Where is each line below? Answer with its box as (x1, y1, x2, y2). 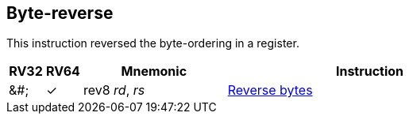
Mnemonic (121, 63, 187, 80)
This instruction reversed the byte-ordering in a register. (6, 36, 299, 51)
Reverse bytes (227, 82, 313, 99)
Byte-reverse (6, 3, 114, 23)
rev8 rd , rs (83, 82, 145, 99)
